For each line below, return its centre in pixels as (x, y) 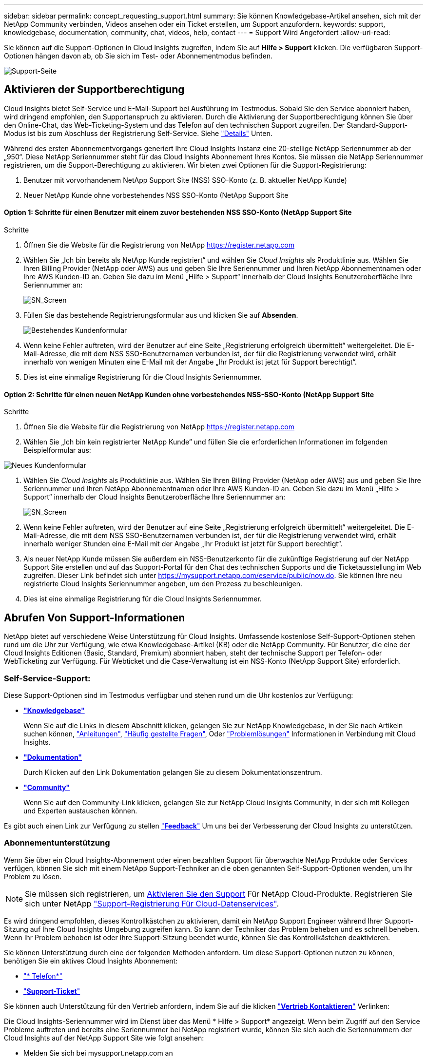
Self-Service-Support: (47, 678)
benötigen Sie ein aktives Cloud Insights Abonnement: (91, 961)
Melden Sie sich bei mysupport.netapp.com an (98, 1053)
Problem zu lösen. (33, 876)
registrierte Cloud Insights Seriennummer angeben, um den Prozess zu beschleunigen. (163, 584)
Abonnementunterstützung (57, 843)
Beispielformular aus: (57, 450)
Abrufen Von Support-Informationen (95, 617)
